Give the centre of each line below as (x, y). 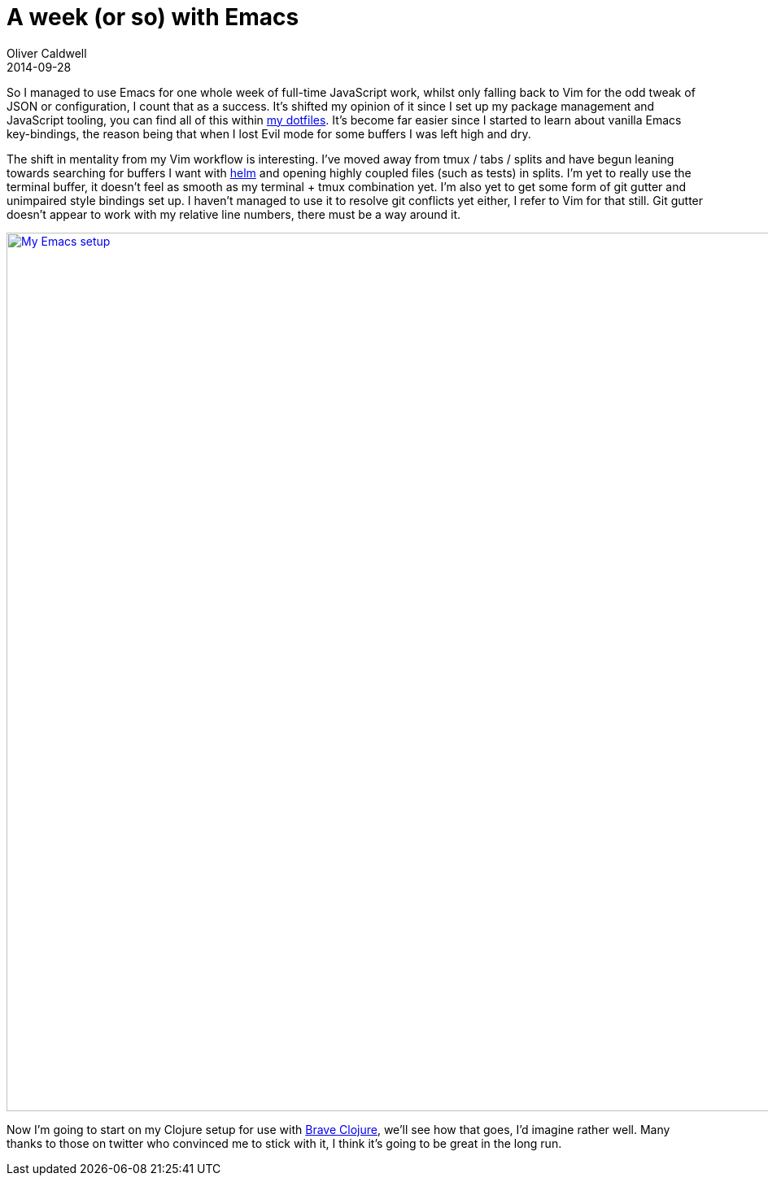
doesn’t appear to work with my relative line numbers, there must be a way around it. (234, 214)
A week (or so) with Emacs (153, 17)
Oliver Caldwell (47, 53)
